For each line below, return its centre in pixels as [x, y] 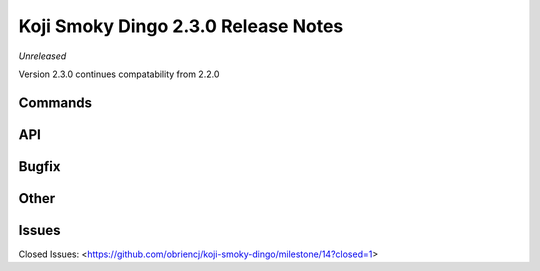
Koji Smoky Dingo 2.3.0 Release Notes [181, 26]
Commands [55, 102]
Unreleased [42, 56]
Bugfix [39, 166]
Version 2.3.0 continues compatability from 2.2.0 [119, 74]
